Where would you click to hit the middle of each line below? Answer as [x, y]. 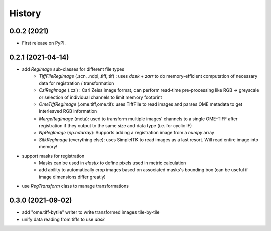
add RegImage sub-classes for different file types [73, 69]
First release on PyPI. [44, 43]
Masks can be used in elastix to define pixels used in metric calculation [112, 163]
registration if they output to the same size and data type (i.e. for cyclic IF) [115, 126]
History [25, 13]
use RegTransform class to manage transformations [75, 186]
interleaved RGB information [68, 111]
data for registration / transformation [77, 83]
